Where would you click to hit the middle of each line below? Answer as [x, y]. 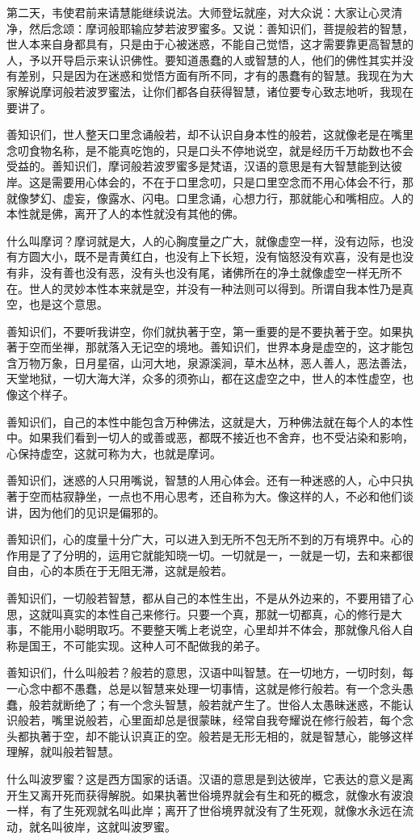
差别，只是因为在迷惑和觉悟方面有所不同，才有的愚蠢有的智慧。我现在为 [210, 76]
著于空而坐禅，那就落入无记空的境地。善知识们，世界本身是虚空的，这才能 [204, 347]
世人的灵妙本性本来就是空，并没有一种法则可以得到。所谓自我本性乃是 [215, 288]
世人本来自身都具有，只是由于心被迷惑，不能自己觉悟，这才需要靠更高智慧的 [210, 44]
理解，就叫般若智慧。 [63, 752]
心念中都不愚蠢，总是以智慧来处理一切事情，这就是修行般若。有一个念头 [210, 688]
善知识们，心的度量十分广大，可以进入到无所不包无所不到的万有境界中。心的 [210, 539]
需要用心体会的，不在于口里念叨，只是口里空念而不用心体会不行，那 [232, 181]
